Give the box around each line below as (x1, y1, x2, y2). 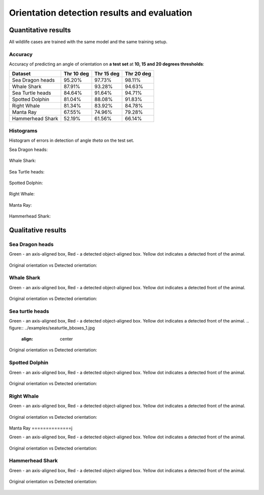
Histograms (9, 127, 38, 134)
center (60, 336, 73, 342)
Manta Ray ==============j (9, 425, 73, 431)
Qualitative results (9, 226, 66, 234)
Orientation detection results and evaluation (9, 7, 193, 18)
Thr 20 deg (125, 70, 152, 77)
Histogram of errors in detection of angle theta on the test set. (9, 137, 134, 144)
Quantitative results (9, 26, 71, 34)
